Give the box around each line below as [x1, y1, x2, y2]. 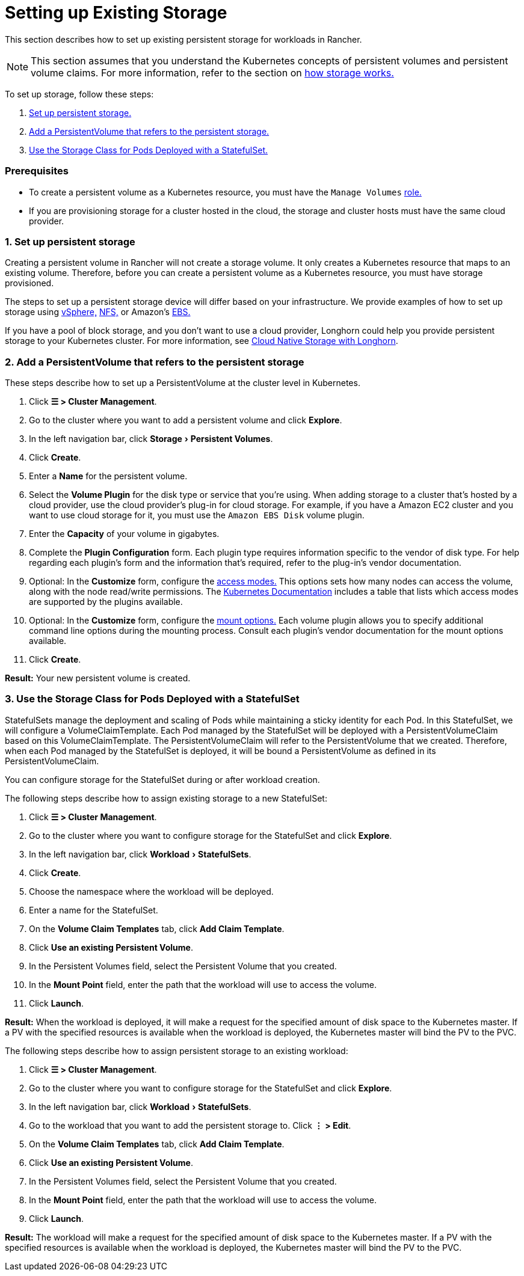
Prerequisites [5, 165, 69, 177]
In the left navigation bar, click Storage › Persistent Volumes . [29, 434, 273, 444]
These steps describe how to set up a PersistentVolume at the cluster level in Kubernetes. [5, 378, 360, 388]
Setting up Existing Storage [5, 2, 227, 23]
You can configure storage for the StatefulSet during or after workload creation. [5, 774, 320, 785]
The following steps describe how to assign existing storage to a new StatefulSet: [5, 793, 327, 803]
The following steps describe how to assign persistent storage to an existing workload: [5, 1045, 348, 1056]
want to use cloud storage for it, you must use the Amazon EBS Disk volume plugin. [29, 510, 365, 520]
